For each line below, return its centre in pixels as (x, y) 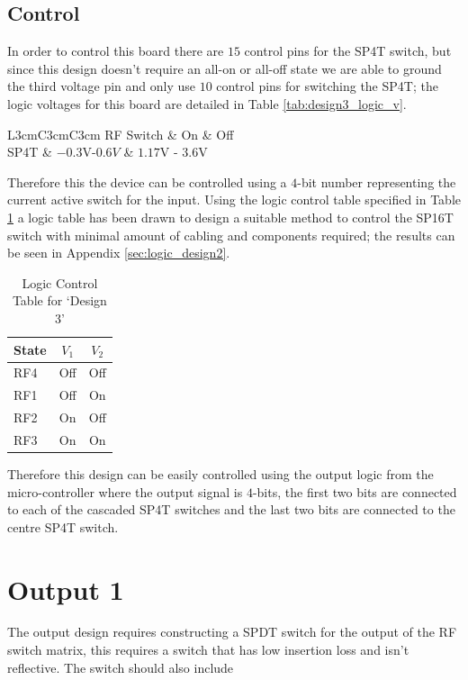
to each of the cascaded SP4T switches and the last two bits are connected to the (231, 509)
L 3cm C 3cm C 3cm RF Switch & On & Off (121, 134)
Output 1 (66, 589)
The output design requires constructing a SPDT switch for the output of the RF (232, 632)
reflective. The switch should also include (121, 667)
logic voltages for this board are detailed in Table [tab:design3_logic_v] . (207, 103)
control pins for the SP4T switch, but (348, 51)
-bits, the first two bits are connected (355, 491)
